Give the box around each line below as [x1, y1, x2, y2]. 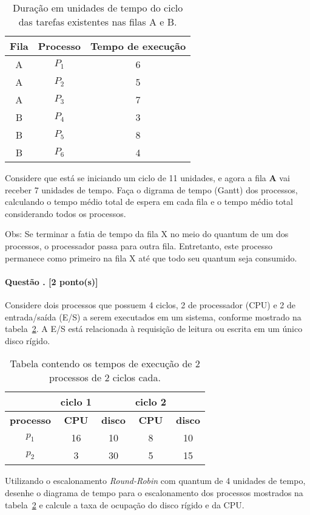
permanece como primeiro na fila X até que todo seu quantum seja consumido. [5, 251, 297, 264]
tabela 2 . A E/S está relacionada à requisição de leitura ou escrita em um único [5, 322, 303, 335]
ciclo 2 [135, 395, 167, 409]
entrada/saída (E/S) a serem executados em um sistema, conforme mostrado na [5, 310, 302, 323]
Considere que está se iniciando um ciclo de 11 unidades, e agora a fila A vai [5, 171, 290, 184]
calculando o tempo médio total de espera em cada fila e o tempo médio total [5, 195, 293, 208]
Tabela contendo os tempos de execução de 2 [10, 356, 200, 371]
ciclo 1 [60, 395, 92, 409]
